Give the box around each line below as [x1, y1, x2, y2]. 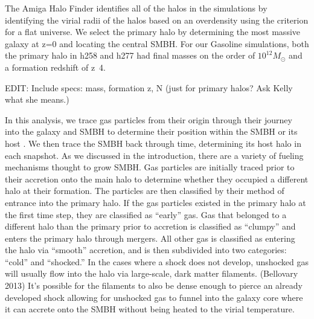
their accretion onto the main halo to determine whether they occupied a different [5, 172, 309, 185]
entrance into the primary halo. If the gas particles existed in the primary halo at [5, 196, 306, 208]
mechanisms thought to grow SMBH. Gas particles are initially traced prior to [5, 161, 295, 173]
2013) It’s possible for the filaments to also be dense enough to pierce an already [5, 279, 303, 292]
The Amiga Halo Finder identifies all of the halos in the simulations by [5, 2, 268, 14]
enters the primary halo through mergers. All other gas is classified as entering [5, 231, 295, 244]
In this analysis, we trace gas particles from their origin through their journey [5, 113, 292, 126]
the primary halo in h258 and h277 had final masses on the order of [5, 49, 255, 62]
